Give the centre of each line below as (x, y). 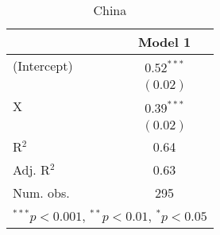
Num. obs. (41, 193)
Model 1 (164, 42)
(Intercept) (43, 65)
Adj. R (31, 170)
